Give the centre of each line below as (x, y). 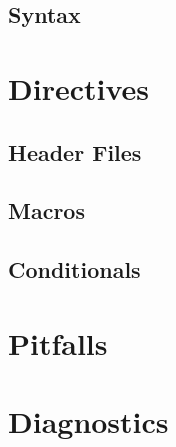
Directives (78, 87)
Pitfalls (58, 342)
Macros (46, 210)
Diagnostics (88, 421)
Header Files (75, 151)
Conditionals (74, 269)
